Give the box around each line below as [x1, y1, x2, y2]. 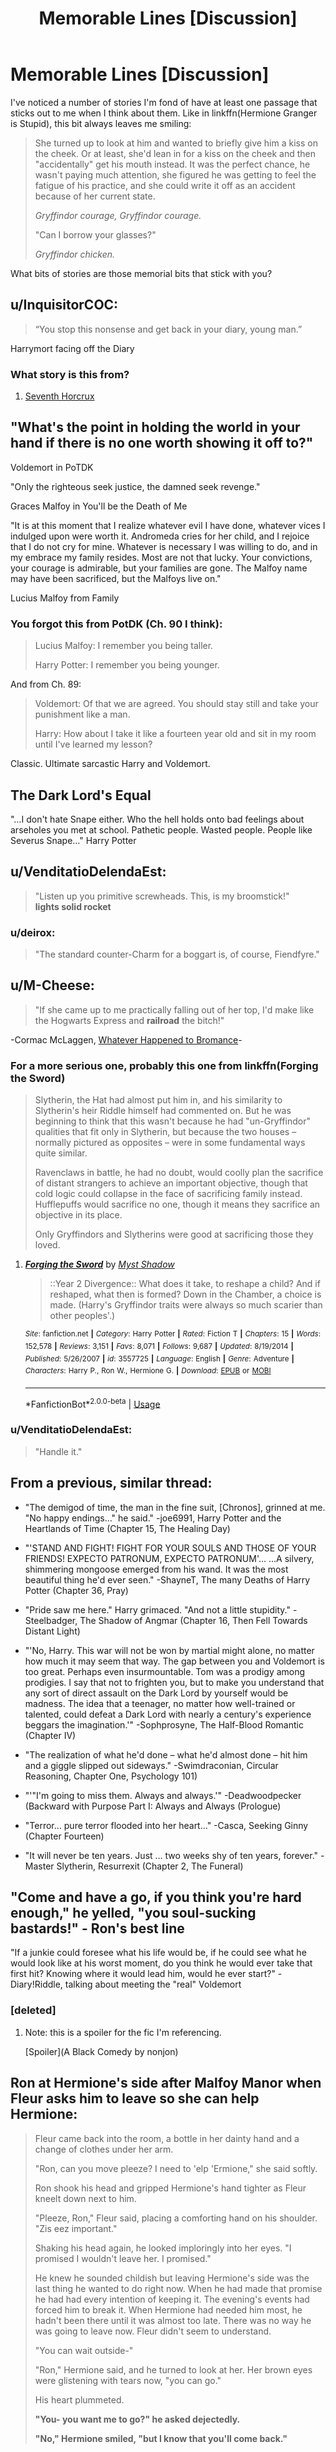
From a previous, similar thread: [10, 1475, 213, 1492]
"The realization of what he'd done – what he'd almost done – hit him [24, 1748, 308, 1761]
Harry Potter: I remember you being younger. [34, 659, 220, 671]
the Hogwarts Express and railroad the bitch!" [34, 1014, 225, 1026]
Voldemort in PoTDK [10, 461, 94, 473]
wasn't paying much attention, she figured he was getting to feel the [34, 168, 317, 181]
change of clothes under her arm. [34, 2143, 174, 2155]
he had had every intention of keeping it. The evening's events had [34, 2293, 310, 2305]
